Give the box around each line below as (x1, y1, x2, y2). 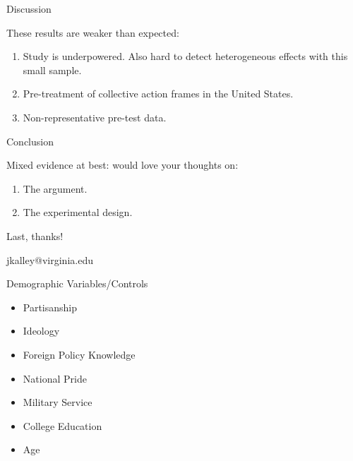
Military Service (23, 395, 92, 409)
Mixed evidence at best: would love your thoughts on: (6, 157, 239, 172)
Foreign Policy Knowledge (23, 347, 136, 361)
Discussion (6, 1, 52, 16)
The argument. (23, 181, 88, 196)
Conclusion (6, 133, 54, 148)
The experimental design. (23, 205, 133, 220)
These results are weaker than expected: (6, 25, 179, 40)
